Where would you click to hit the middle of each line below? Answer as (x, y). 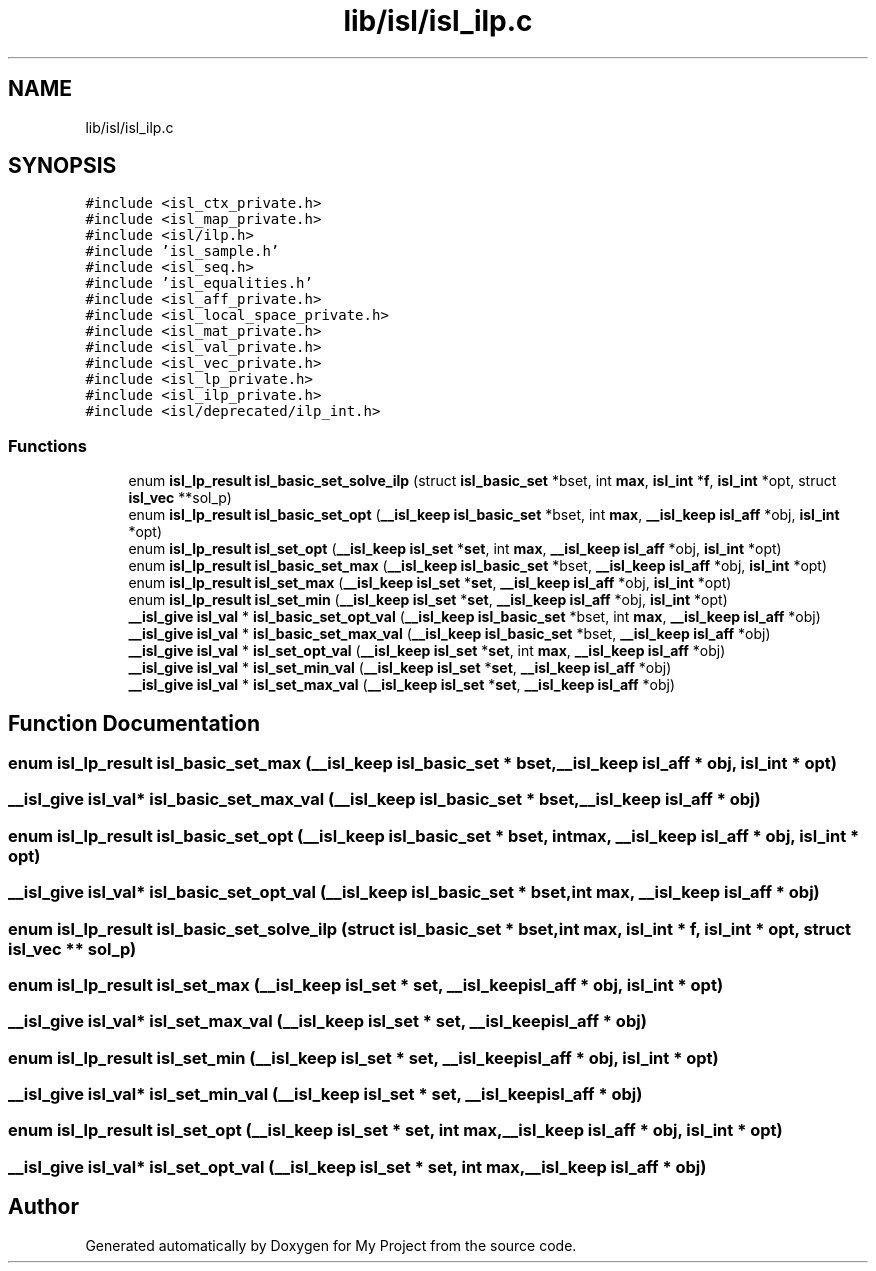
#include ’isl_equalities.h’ (199, 283)
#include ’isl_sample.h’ (182, 251)
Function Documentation (134, 723)
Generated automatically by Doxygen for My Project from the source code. (331, 1245)
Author (43, 1207)
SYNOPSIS (62, 166)
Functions (47, 445)
